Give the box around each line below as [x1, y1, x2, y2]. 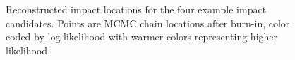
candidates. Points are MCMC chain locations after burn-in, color [6, 15, 290, 30]
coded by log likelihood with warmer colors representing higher [6, 29, 278, 44]
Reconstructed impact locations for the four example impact [6, 2, 267, 17]
